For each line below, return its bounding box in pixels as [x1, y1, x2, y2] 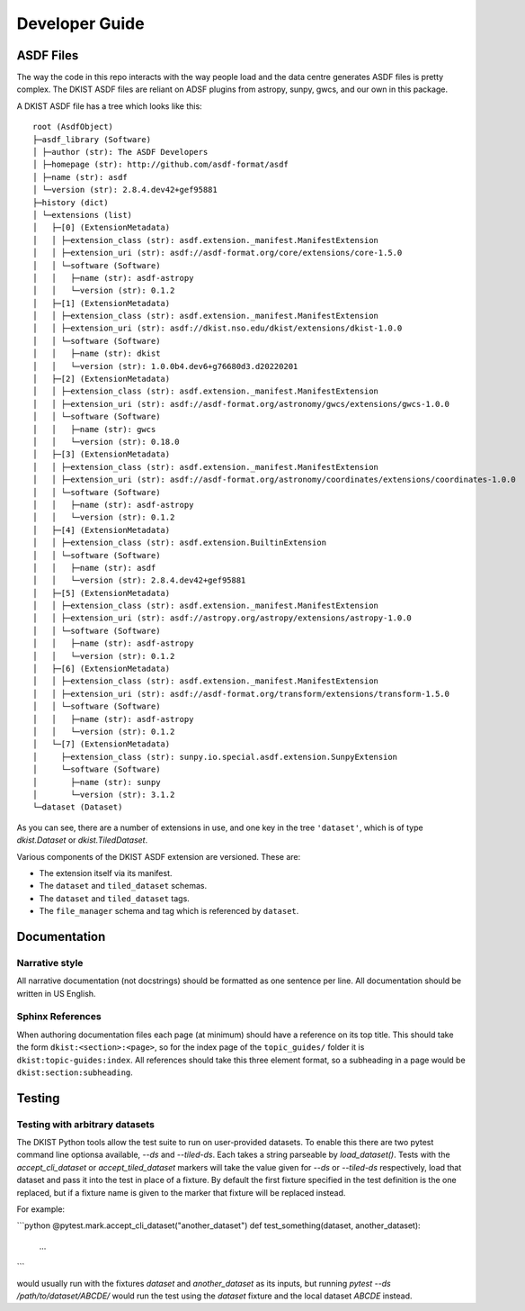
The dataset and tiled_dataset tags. [39, 892, 191, 904]
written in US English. [16, 988, 96, 999]
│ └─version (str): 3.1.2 [32, 789, 175, 800]
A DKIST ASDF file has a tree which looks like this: [16, 100, 202, 112]
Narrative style [16, 956, 84, 969]
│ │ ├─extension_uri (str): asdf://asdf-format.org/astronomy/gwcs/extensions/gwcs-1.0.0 [32, 399, 449, 409]
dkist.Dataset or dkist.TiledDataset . [16, 835, 148, 845]
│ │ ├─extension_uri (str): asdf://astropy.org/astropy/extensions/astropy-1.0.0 [32, 613, 413, 623]
